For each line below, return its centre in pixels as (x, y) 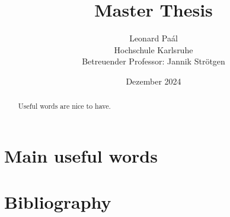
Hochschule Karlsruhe (154, 49)
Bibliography (58, 202)
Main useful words (81, 155)
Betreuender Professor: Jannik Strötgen (154, 61)
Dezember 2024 (154, 81)
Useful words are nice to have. (64, 106)
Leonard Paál (154, 38)
